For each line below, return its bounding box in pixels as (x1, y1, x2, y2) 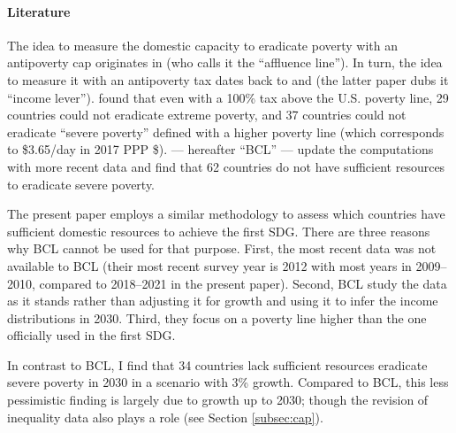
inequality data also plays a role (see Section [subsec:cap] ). (7, 407, 323, 426)
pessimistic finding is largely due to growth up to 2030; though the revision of (7, 390, 429, 409)
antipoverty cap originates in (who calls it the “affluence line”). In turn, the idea (7, 53, 443, 72)
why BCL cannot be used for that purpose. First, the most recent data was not (7, 239, 437, 258)
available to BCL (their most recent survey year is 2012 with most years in (7, 256, 412, 274)
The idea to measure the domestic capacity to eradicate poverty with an (7, 35, 398, 54)
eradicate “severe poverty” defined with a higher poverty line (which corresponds (7, 122, 445, 141)
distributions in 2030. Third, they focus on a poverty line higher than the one (7, 308, 427, 327)
